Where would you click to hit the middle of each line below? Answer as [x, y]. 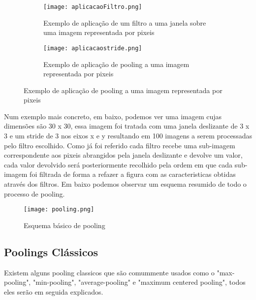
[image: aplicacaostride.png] [93, 48]
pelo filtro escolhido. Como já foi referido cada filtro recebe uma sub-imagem [120, 145]
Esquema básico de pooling [64, 225]
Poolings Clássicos [51, 251]
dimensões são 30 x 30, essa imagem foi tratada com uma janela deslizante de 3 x [127, 126]
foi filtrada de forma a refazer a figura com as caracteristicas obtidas [133, 174]
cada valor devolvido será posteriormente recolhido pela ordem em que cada [118, 164]
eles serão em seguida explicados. [54, 291]
